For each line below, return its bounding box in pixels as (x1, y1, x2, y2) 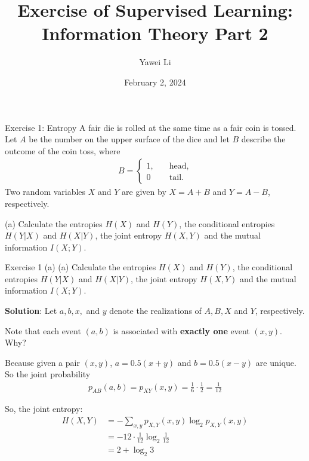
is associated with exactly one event (113, 324, 250, 337)
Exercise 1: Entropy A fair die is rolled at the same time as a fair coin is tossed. (5, 121, 296, 133)
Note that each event (5, 324, 81, 337)
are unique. (255, 356, 296, 368)
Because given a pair (5, 356, 80, 368)
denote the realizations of (109, 304, 202, 317)
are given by (122, 185, 166, 198)
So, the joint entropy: (5, 402, 83, 415)
